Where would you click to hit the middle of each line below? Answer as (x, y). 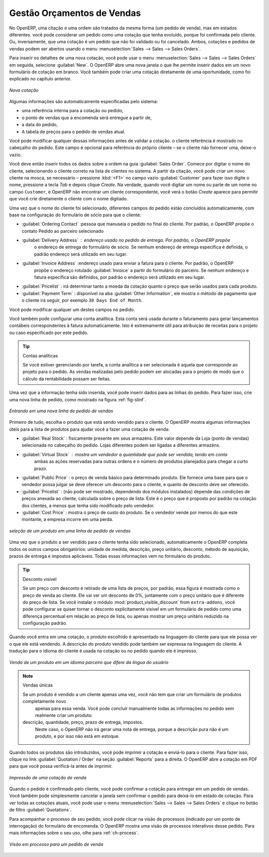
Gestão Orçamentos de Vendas (75, 13)
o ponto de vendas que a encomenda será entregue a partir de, (87, 118)
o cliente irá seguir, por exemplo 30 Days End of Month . (82, 300)
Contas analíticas (40, 355)
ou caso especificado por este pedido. (49, 333)
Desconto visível (40, 579)
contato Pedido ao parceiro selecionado (63, 231)
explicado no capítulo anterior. (40, 79)
